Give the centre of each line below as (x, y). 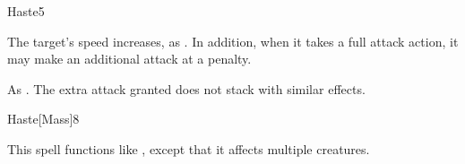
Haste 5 (26, 11)
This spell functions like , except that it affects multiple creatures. (189, 148)
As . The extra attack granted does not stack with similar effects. (186, 88)
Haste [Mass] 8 (43, 119)
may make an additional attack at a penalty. (129, 59)
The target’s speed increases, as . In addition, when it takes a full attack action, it (233, 41)
